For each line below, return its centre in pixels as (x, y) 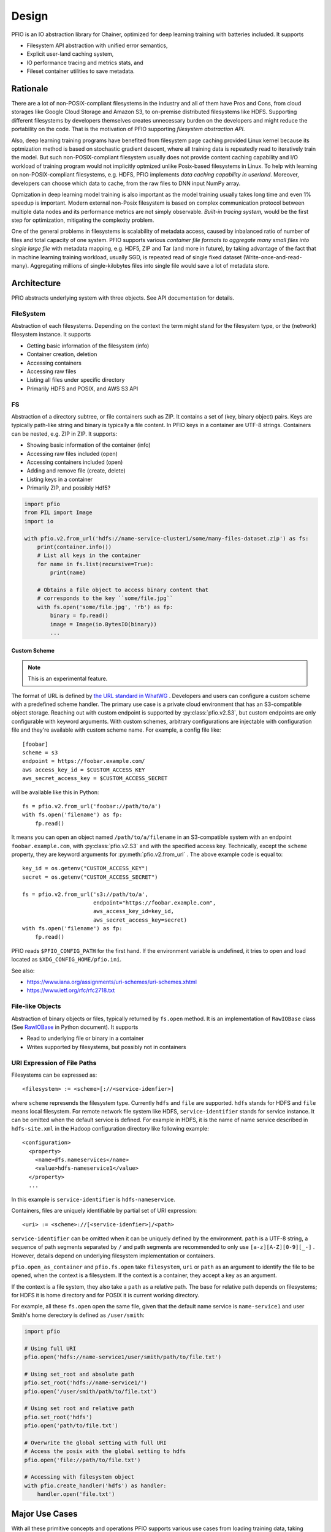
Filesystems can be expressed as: (54, 1075)
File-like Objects (36, 1006)
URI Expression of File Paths (54, 1063)
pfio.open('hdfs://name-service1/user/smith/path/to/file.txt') (123, 1357)
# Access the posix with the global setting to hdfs (105, 1451)
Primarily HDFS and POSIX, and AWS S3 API (82, 389)
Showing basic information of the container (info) (89, 445)
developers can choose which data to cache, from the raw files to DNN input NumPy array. (126, 183)
